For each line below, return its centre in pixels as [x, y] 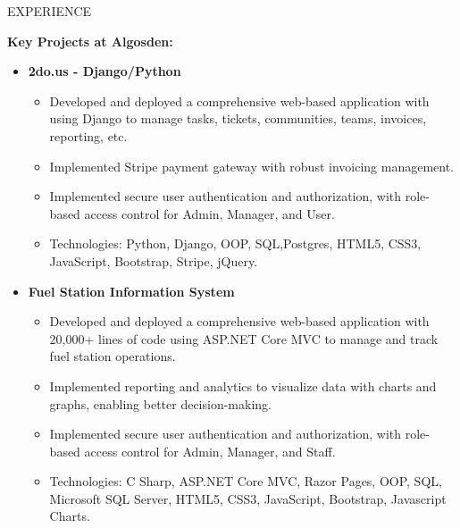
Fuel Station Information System [131, 291]
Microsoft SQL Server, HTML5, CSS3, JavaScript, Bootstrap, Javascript [248, 498]
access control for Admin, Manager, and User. [209, 213]
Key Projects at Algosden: [90, 41]
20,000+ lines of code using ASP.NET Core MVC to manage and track [244, 338]
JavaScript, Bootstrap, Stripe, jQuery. [154, 260]
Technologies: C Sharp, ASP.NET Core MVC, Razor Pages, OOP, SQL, [246, 481]
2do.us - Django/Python [105, 71]
